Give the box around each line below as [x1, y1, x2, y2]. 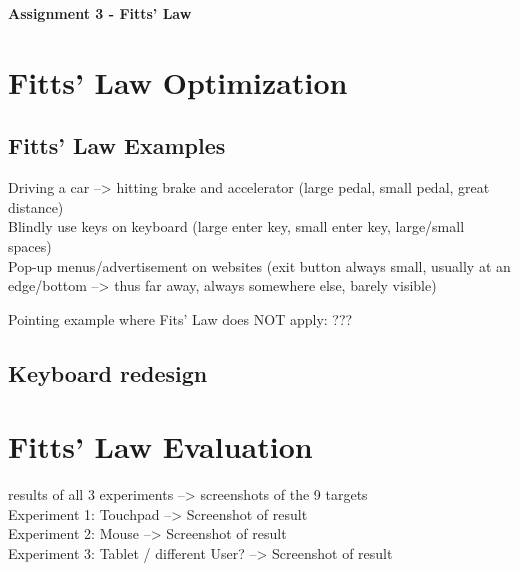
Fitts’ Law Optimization [8, 61, 348, 102]
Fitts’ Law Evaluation [8, 426, 313, 467]
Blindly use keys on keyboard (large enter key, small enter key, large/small [8, 216, 465, 237]
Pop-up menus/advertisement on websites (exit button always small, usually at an [8, 255, 511, 276]
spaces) [8, 235, 52, 256]
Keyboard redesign [8, 357, 208, 388]
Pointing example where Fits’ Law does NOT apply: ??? [8, 308, 353, 329]
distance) [8, 196, 64, 217]
